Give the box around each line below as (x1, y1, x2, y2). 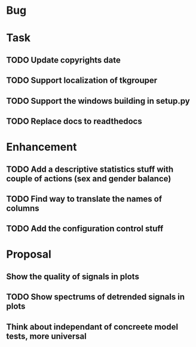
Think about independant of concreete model (6, 322, 178, 332)
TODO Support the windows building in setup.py (6, 95, 190, 106)
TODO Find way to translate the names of (6, 193, 163, 204)
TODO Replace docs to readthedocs (6, 116, 142, 126)
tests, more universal (6, 331, 87, 341)
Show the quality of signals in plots (6, 271, 139, 282)
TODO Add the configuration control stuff (6, 223, 164, 234)
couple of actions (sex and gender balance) (6, 173, 171, 184)
